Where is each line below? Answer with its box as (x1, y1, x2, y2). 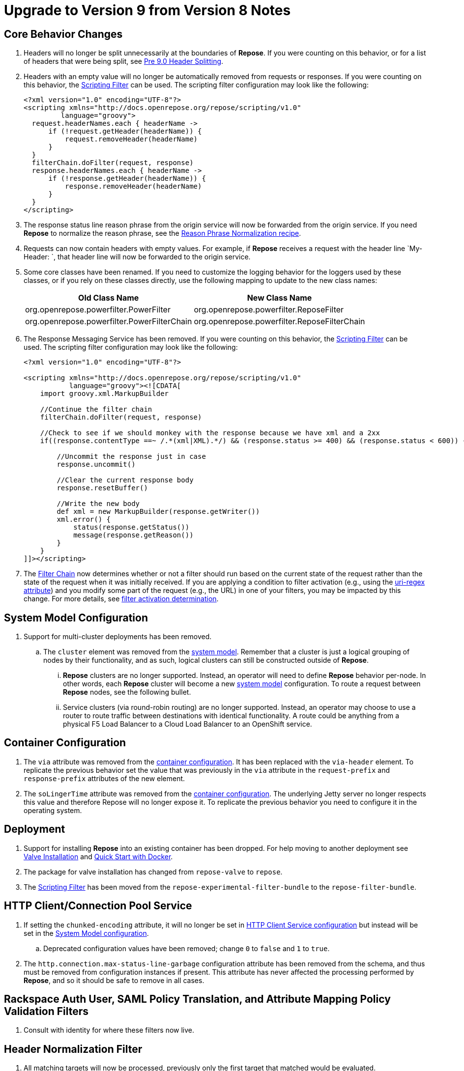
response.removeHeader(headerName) (65, 182, 202, 191)
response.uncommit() (57, 460, 136, 469)
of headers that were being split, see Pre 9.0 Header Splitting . (24, 57, 224, 66)
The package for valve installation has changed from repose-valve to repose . (24, 867, 283, 876)
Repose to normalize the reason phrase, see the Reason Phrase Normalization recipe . (24, 229, 301, 238)
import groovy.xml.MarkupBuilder (40, 390, 169, 398)
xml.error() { (57, 515, 111, 524)
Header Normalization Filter (4, 1043, 143, 1055)
